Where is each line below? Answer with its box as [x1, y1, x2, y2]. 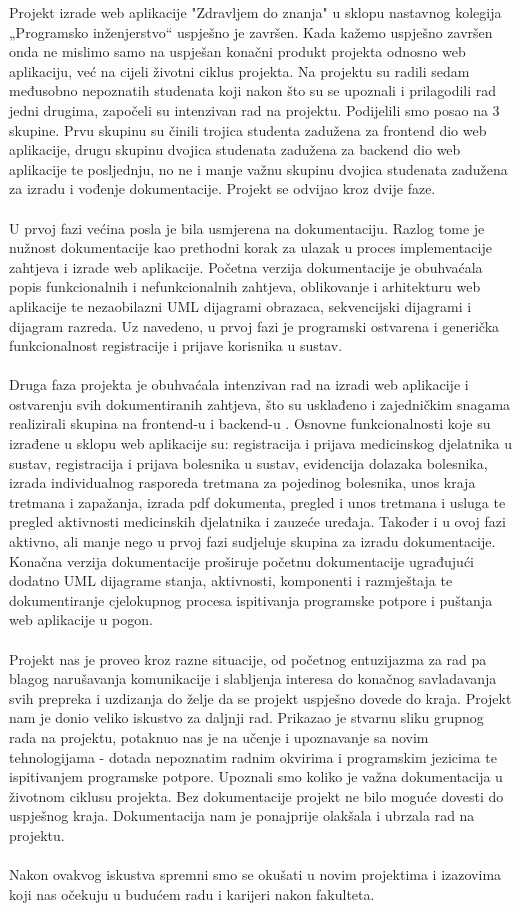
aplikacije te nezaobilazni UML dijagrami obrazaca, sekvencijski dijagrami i [9, 295, 472, 316]
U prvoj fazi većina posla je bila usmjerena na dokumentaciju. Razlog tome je [9, 217, 485, 238]
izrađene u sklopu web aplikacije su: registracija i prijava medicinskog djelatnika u [9, 433, 512, 454]
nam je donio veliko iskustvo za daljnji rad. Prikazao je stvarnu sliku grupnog [9, 707, 484, 728]
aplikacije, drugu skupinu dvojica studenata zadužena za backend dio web [9, 139, 461, 160]
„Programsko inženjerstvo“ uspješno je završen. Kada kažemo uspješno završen [9, 21, 493, 42]
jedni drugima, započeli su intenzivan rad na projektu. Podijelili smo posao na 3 [9, 99, 500, 120]
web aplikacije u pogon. [9, 609, 153, 630]
